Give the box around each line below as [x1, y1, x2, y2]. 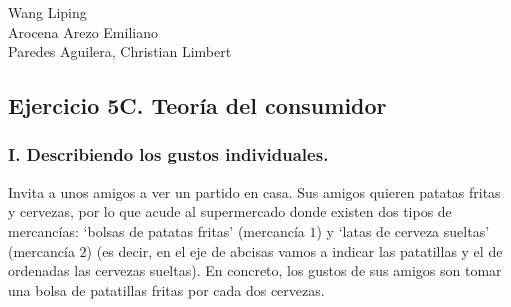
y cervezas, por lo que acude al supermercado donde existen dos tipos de [8, 201, 452, 222]
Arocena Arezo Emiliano [8, 21, 158, 42]
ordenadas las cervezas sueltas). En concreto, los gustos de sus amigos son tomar [8, 260, 502, 281]
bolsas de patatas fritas [87, 220, 230, 241]
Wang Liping [8, 2, 87, 22]
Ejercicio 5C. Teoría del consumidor [8, 90, 387, 121]
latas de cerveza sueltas [342, 220, 486, 241]
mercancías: [8, 220, 79, 241]
